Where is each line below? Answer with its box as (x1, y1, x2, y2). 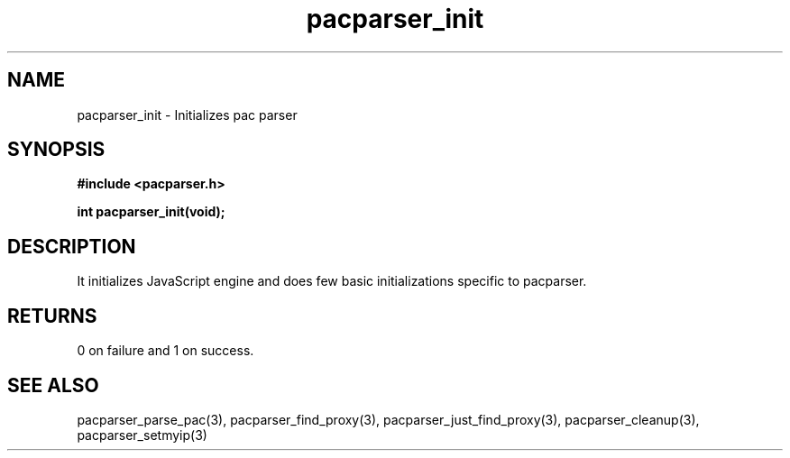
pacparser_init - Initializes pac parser (77, 106, 298, 123)
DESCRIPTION (7, 234, 136, 258)
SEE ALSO (7, 373, 99, 397)
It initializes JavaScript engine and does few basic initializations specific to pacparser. (77, 273, 587, 289)
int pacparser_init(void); (77, 204, 225, 220)
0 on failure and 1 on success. (77, 343, 254, 359)
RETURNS (7, 304, 97, 327)
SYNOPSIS (7, 138, 106, 161)
